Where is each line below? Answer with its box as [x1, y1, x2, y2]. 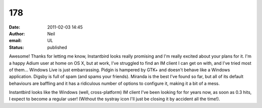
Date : [9, 24, 20, 30]
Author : [9, 31, 25, 36]
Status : [9, 44, 24, 50]
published [47, 44, 67, 50]
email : [9, 38, 22, 44]
